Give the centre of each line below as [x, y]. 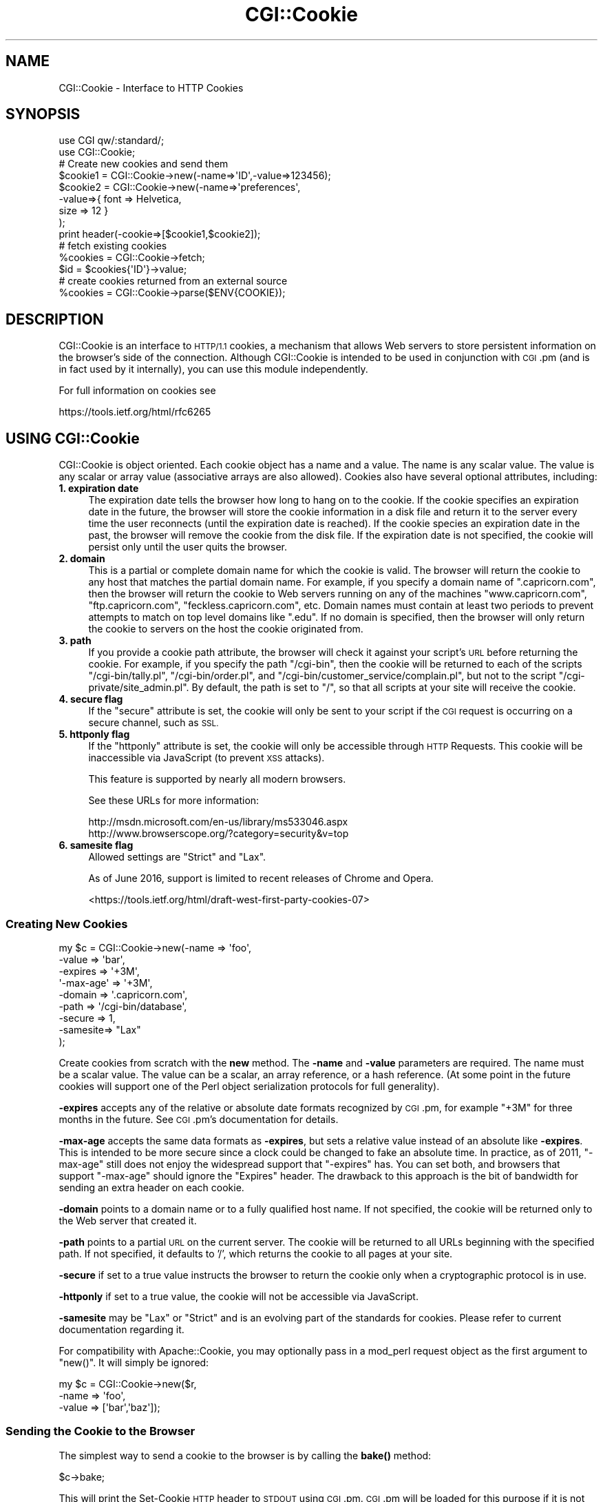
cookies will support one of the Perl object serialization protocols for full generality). [249, 1086]
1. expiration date [99, 488]
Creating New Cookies [67, 924]
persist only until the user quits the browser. [188, 547]
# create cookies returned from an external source [173, 281]
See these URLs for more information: [174, 801]
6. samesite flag [96, 845]
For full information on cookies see [137, 391]
